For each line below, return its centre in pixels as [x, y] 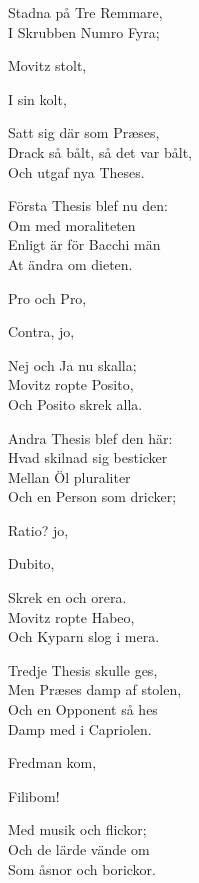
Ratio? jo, [38, 529]
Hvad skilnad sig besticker [88, 457]
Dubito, [31, 563]
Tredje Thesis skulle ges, [83, 669]
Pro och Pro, [47, 297]
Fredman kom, [52, 762]
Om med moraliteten [72, 224]
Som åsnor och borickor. [82, 868]
